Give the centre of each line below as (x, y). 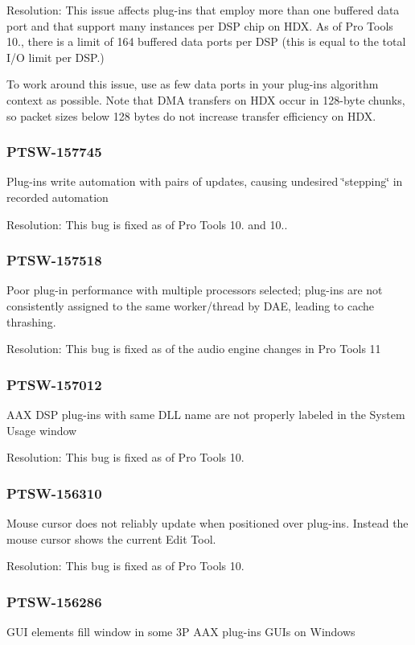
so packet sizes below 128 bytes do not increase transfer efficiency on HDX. (191, 115)
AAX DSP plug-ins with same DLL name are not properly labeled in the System (206, 414)
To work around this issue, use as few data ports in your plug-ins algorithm (193, 84)
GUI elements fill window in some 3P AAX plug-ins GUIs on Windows (181, 631)
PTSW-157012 (54, 384)
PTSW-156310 (54, 493)
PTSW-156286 (54, 601)
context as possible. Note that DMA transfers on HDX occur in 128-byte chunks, (206, 99)
